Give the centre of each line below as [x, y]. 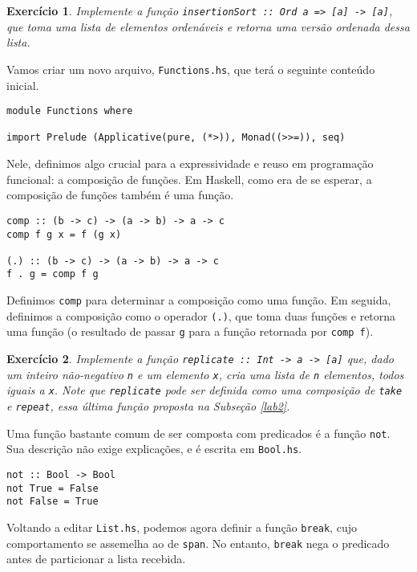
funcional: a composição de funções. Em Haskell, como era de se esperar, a [189, 179]
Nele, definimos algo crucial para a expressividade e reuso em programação [190, 163]
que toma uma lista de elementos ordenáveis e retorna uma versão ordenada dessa [208, 26]
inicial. [23, 85]
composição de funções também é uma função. [120, 195]
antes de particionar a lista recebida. [96, 559]
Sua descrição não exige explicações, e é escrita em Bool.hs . [154, 449]
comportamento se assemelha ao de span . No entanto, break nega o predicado [198, 543]
